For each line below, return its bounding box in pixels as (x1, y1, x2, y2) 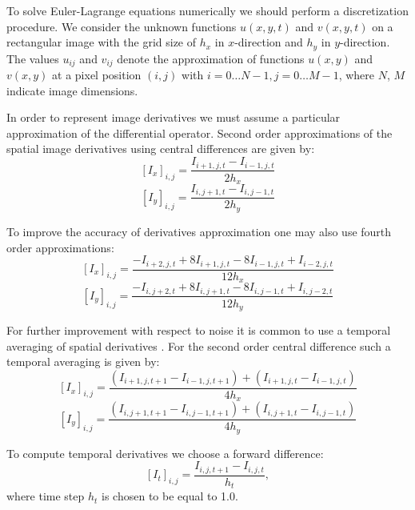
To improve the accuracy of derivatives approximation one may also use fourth (6, 223, 392, 239)
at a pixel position (52, 66, 142, 83)
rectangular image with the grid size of (6, 34, 197, 50)
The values (6, 50, 59, 66)
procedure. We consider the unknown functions (6, 18, 237, 34)
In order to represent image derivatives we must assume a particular (6, 109, 341, 126)
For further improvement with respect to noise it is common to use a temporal (6, 322, 391, 338)
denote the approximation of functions (117, 50, 305, 66)
